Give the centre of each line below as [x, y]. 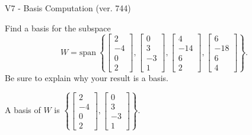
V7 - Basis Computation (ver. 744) [68, 8]
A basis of [23, 110]
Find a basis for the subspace [58, 28]
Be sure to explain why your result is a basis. [87, 77]
